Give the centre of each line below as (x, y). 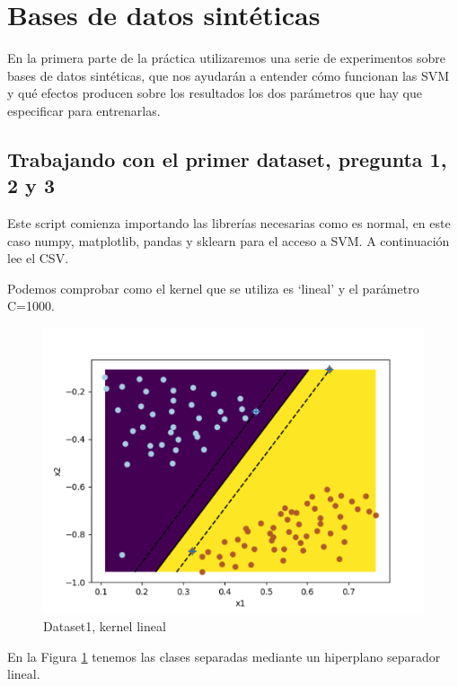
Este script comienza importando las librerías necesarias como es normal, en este (229, 223)
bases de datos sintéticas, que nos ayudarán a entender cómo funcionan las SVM (229, 75)
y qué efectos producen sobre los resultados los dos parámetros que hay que (215, 93)
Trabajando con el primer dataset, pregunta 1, (227, 158)
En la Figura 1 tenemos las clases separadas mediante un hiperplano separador (224, 656)
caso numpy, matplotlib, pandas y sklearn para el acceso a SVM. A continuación (229, 240)
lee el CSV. (38, 258)
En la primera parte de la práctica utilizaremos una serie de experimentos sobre (227, 58)
